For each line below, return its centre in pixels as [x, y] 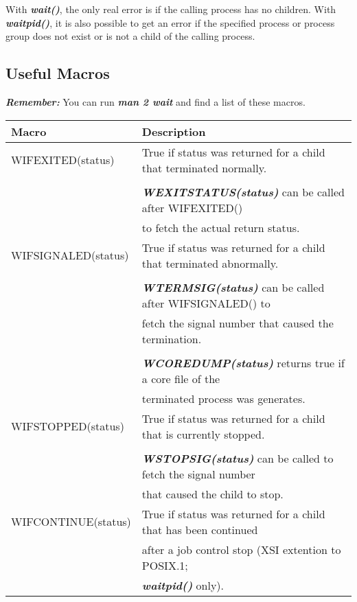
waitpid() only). [183, 585]
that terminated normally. [204, 167]
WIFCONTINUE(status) [71, 522]
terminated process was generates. [223, 398]
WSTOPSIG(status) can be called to [238, 458]
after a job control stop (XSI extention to [241, 549]
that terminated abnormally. [210, 263]
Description [174, 131]
